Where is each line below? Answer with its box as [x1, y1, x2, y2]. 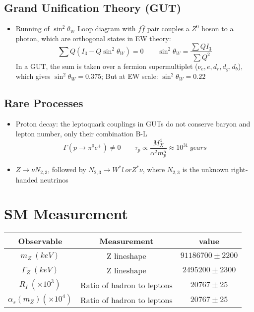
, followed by [48, 164, 86, 175]
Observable [18, 235, 63, 247]
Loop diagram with [77, 23, 136, 34]
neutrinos [40, 174, 68, 185]
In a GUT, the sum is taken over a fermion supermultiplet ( [15, 61, 198, 71]
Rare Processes [4, 95, 83, 111]
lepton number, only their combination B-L [15, 128, 147, 138]
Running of [15, 23, 50, 34]
